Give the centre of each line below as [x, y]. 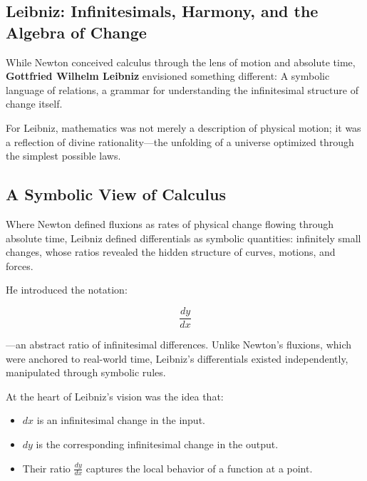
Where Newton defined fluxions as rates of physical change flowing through [170, 223]
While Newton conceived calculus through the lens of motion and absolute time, [181, 62]
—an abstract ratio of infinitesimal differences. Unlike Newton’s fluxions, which [179, 344]
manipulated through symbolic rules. [86, 372]
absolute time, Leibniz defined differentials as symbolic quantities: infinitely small [183, 238]
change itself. [34, 104]
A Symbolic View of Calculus [116, 194]
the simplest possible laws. [63, 156]
